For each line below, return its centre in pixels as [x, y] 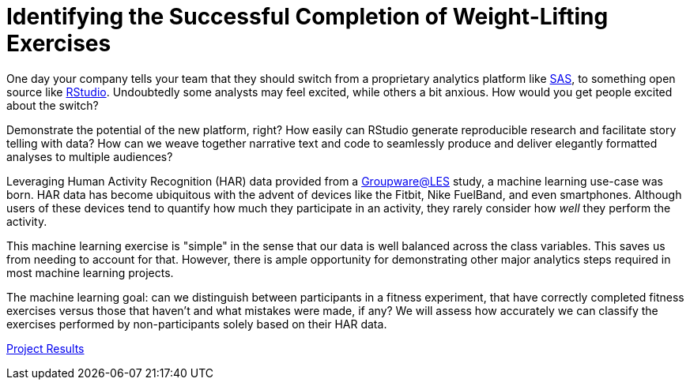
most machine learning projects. [90, 272]
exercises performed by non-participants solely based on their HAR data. [197, 324]
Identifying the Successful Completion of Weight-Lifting [307, 17]
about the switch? [53, 105]
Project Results [45, 348]
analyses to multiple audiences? [90, 156]
